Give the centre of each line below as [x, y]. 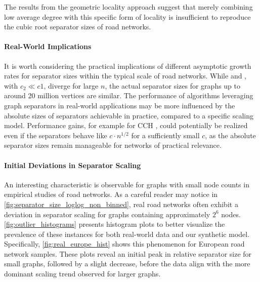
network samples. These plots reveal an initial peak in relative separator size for [128, 253]
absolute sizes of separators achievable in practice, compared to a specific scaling [129, 115]
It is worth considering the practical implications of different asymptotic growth [128, 66]
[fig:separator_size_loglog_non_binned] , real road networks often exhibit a [121, 204]
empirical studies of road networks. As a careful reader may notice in [111, 194]
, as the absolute [230, 135]
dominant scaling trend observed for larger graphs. [82, 274]
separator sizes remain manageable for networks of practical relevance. [113, 145]
